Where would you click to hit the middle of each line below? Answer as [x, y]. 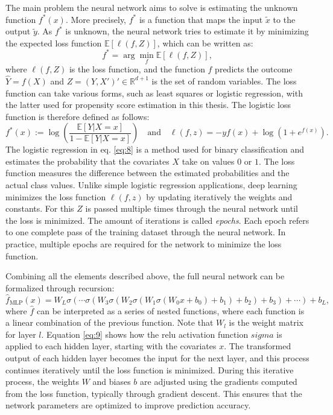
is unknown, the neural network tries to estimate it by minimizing [187, 31]
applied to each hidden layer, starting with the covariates [111, 346]
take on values [208, 161]
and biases [112, 382]
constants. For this [40, 208]
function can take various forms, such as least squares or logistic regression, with [154, 93]
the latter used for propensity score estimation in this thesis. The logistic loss [148, 105]
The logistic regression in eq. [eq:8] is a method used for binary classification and [155, 149]
